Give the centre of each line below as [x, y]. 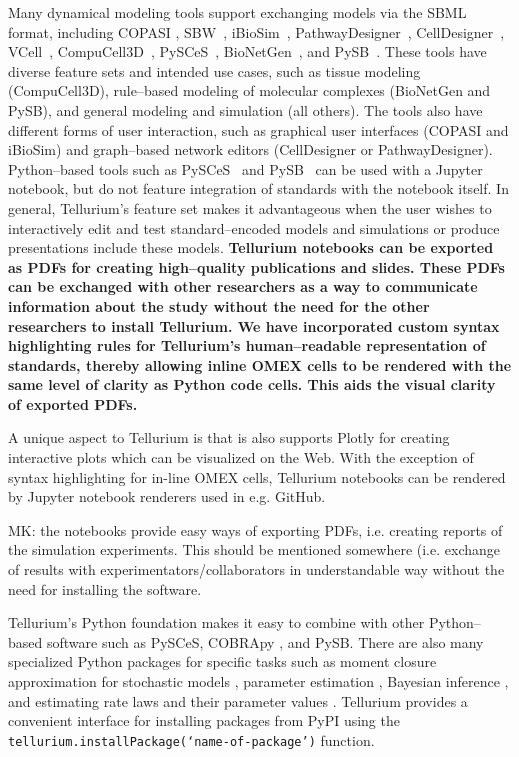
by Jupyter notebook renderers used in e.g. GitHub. [167, 496]
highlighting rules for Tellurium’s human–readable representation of [247, 345]
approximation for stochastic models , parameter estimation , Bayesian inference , [258, 681]
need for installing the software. [105, 588]
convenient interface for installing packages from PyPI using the [204, 720]
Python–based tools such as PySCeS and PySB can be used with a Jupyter [245, 168]
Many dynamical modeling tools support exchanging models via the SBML [237, 12]
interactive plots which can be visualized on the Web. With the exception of [241, 457]
